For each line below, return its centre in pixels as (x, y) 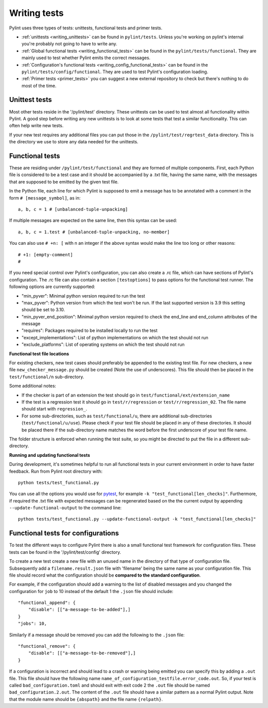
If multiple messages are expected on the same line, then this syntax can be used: (93, 220)
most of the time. (39, 86)
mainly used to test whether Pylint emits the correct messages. (86, 58)
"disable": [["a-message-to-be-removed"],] (82, 653)
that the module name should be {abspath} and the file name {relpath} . (86, 699)
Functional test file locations (39, 354)
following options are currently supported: (52, 287)
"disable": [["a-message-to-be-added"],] (79, 610)
